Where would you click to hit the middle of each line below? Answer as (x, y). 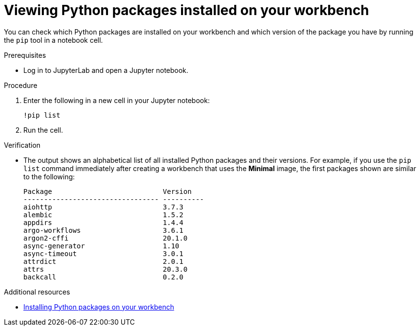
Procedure (21, 85)
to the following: (49, 176)
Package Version (108, 191)
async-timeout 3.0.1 (103, 253)
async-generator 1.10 (101, 246)
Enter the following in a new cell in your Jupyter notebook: (117, 100)
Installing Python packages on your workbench (99, 307)
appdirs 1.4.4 (103, 222)
